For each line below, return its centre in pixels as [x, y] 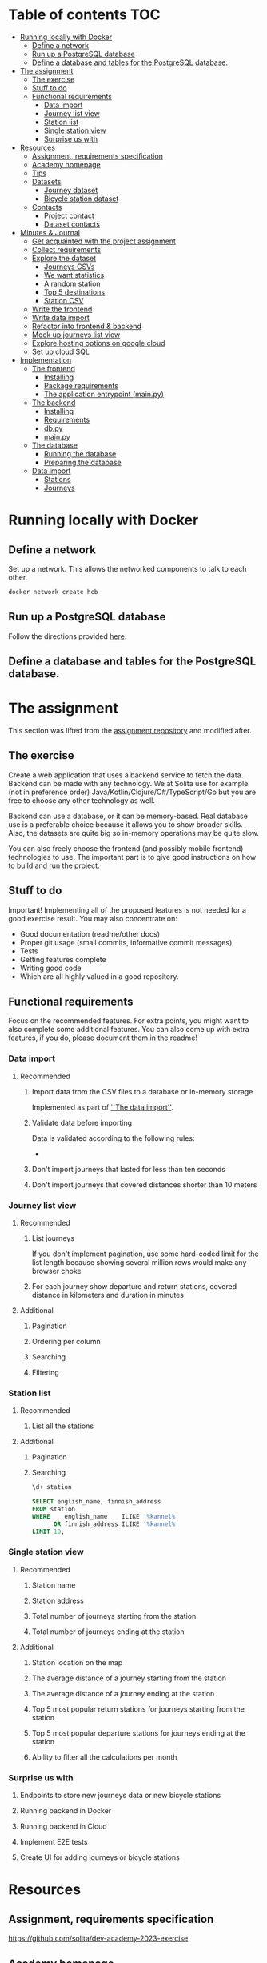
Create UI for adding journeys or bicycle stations [100, 1857]
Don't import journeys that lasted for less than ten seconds [129, 1169]
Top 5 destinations [74, 292]
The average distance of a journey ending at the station [123, 1693]
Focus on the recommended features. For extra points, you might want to [129, 1021]
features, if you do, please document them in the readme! [103, 1038]
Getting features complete [63, 959]
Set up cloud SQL [61, 351]
